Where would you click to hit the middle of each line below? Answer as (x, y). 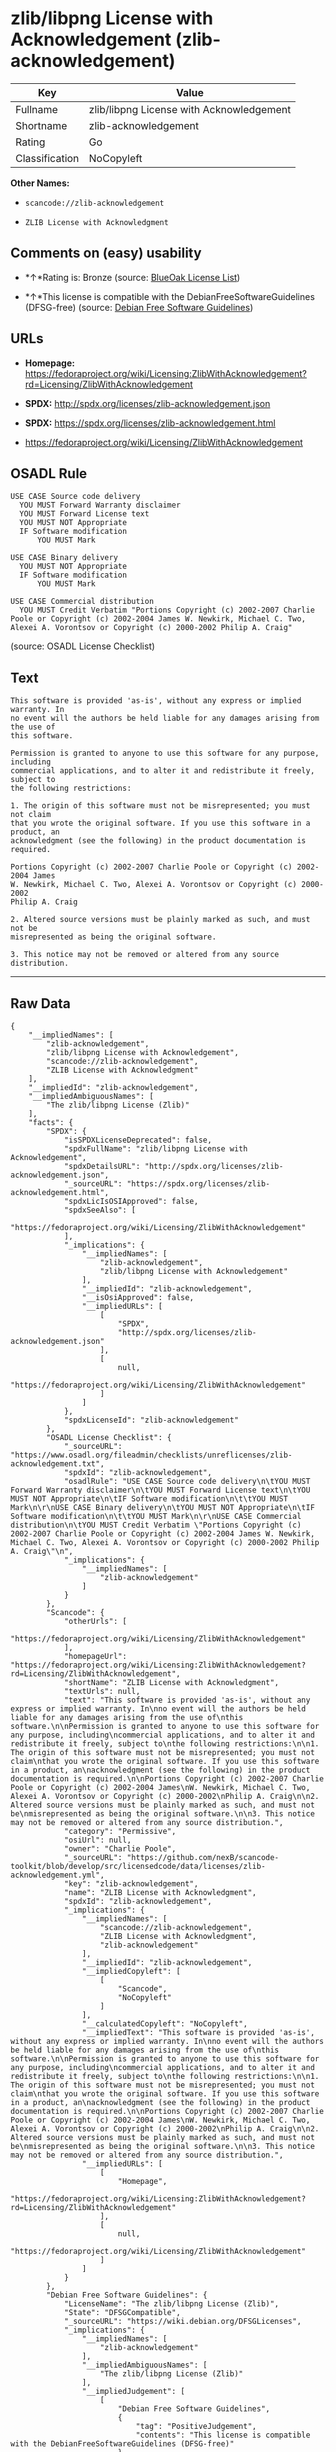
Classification (47, 158)
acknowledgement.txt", (57, 1464)
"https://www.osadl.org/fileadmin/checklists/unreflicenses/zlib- (151, 1455)
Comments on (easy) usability (106, 253)
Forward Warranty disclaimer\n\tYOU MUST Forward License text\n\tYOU (160, 1490)
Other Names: (40, 183)
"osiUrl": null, (97, 1840)
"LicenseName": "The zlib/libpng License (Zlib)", (171, 2304)
